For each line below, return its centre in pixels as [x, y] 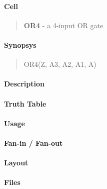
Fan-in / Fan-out [33, 143]
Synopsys [20, 44]
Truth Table [25, 103]
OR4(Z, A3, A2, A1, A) [60, 64]
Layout [16, 163]
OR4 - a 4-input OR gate [63, 25]
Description [24, 84]
